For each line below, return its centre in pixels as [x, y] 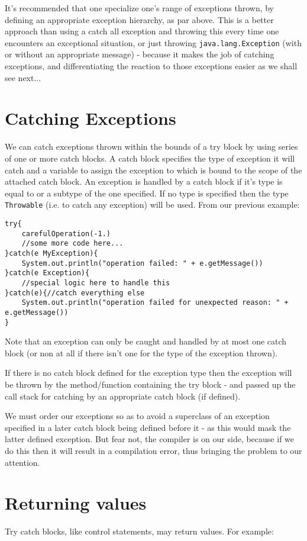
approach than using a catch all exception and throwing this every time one [142, 31]
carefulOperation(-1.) [66, 234]
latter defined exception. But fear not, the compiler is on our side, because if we [150, 439]
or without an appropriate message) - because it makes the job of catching [140, 54]
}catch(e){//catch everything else [75, 293]
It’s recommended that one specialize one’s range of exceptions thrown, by [139, 8]
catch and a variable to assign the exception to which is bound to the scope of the [153, 170]
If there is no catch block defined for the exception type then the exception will [148, 373]
